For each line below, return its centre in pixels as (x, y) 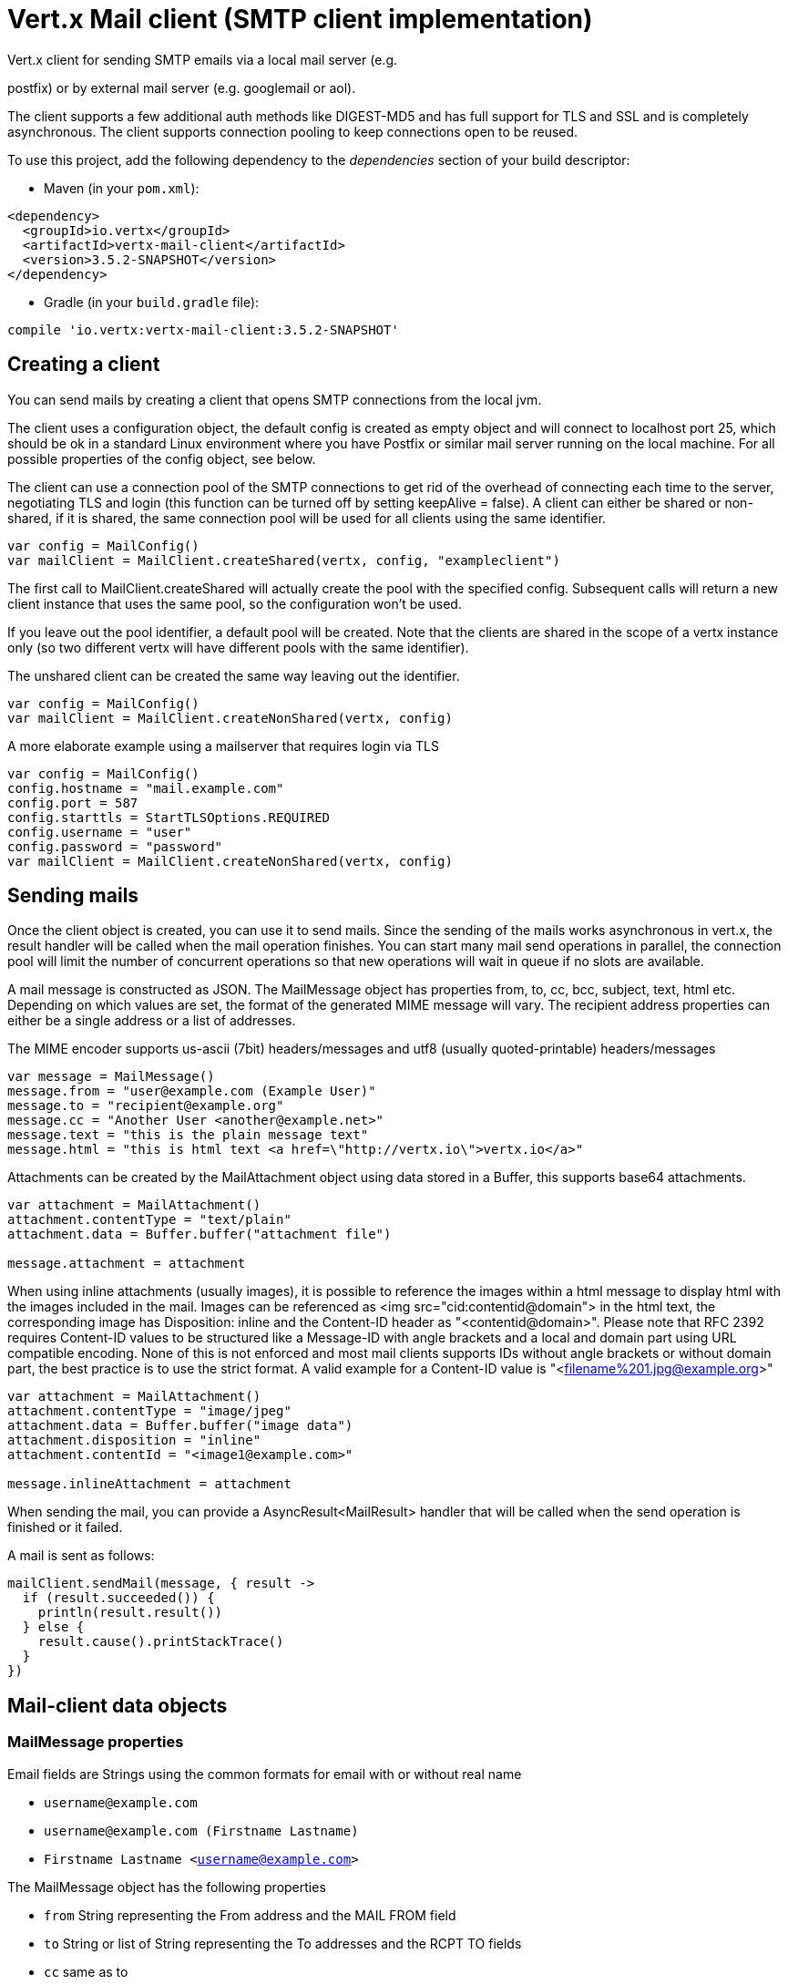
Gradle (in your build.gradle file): (152, 302)
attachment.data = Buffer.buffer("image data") (180, 1426)
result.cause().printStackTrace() (161, 1642)
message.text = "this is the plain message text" (188, 1135)
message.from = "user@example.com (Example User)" (192, 1091)
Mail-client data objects (118, 1705)
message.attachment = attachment (127, 1264)
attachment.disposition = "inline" (134, 1440)
